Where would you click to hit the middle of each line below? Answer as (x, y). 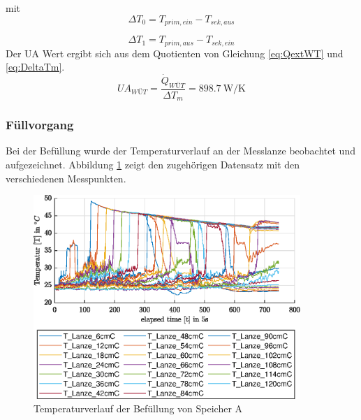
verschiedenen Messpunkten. (66, 178)
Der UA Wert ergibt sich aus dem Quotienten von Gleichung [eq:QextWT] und (175, 53)
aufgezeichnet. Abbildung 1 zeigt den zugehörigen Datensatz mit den (153, 164)
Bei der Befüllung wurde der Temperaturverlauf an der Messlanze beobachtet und (180, 151)
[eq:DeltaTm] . (35, 67)
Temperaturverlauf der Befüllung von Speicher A (138, 408)
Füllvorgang (40, 125)
